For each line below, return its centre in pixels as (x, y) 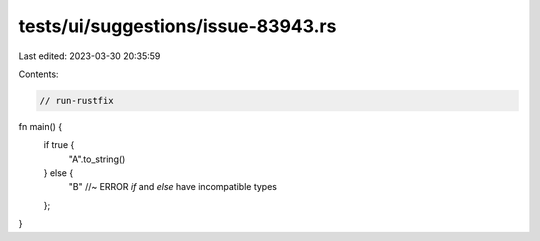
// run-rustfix (76, 100)
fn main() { (40, 126)
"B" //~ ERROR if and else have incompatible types (172, 187)
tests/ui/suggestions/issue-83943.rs (177, 26)
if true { (59, 145)
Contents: (38, 74)
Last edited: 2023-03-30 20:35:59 (89, 56)
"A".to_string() (97, 159)
